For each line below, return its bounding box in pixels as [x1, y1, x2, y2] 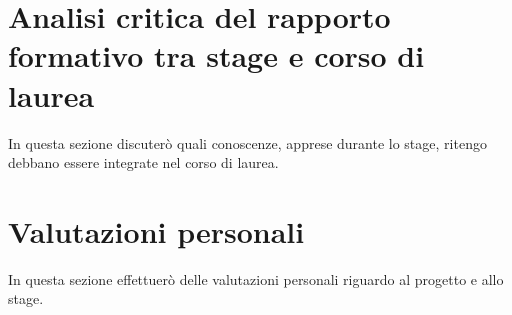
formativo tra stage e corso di [8, 35, 425, 76]
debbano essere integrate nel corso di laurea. [8, 152, 279, 173]
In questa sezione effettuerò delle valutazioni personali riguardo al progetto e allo [8, 268, 504, 289]
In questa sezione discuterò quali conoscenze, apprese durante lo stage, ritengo [8, 132, 487, 153]
